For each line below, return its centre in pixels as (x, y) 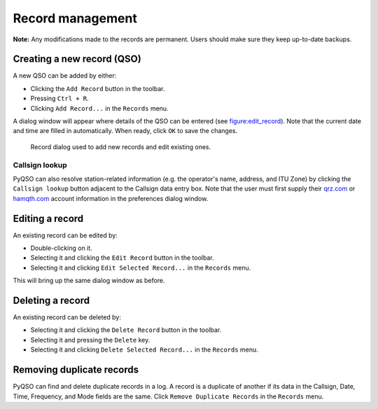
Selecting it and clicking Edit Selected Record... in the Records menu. (141, 268)
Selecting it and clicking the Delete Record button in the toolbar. (126, 330)
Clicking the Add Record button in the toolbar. (98, 88)
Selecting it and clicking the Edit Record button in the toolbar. (122, 258)
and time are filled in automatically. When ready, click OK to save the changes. (125, 131)
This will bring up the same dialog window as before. (89, 281)
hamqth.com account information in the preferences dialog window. (111, 198)
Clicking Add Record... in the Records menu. (99, 108)
